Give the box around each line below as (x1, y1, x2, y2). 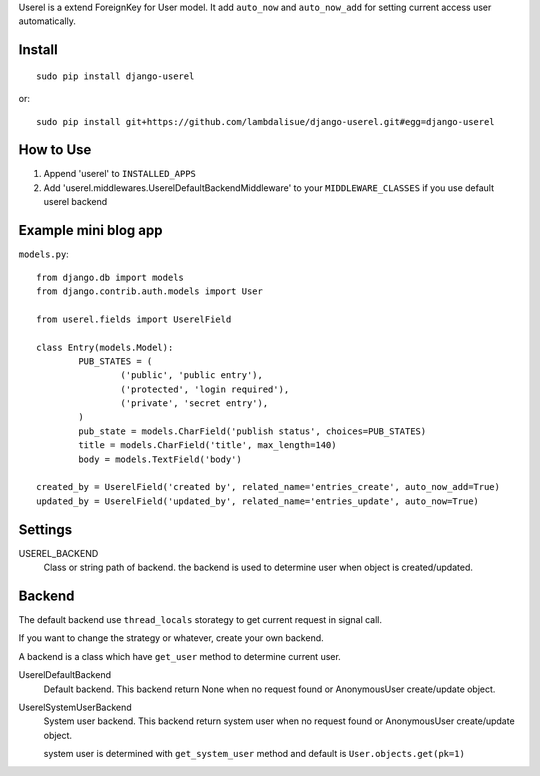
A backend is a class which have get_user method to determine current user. (18, 650, 342, 662)
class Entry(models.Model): (36, 341, 174, 353)
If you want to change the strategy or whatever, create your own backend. (18, 632, 324, 644)
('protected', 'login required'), (120, 383, 290, 395)
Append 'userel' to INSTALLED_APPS (43, 168, 197, 180)
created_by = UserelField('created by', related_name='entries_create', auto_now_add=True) (36, 481, 500, 493)
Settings (18, 521, 73, 538)
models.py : (18, 248, 69, 260)
